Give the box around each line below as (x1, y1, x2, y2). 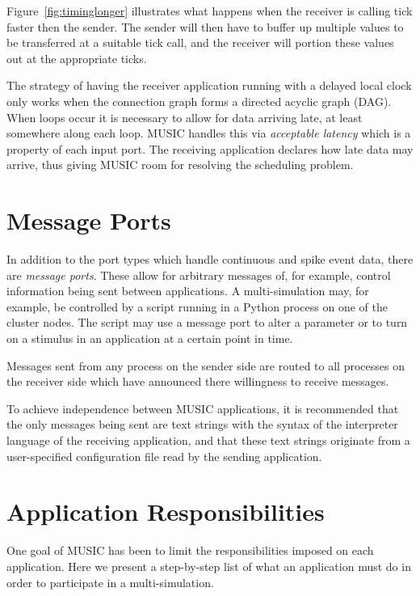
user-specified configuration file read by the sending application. (6, 447, 322, 464)
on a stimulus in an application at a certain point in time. (6, 330, 293, 347)
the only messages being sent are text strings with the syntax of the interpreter (6, 416, 398, 433)
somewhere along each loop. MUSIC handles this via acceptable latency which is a (6, 125, 411, 142)
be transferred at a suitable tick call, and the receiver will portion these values (6, 34, 394, 51)
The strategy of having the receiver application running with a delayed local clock (6, 77, 412, 94)
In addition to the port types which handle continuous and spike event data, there (6, 251, 414, 268)
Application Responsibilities (6, 495, 325, 528)
